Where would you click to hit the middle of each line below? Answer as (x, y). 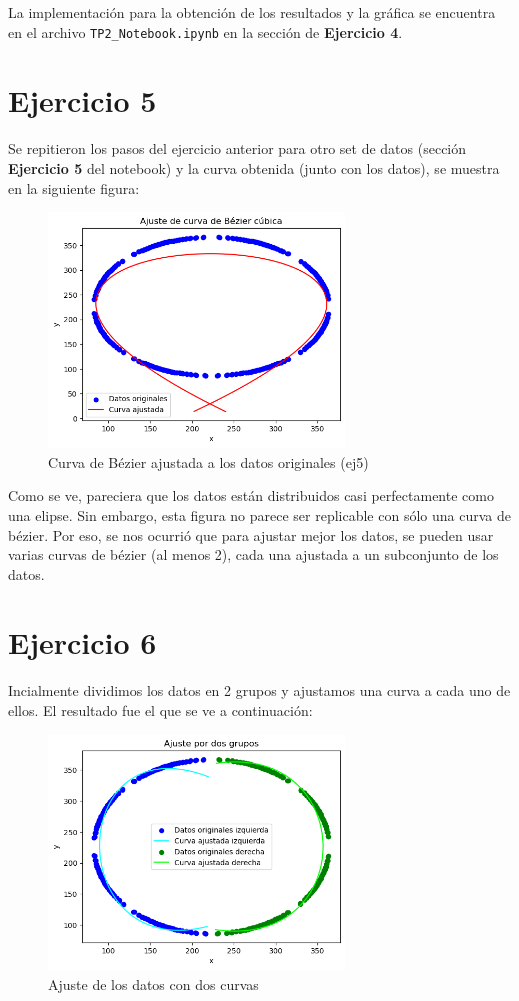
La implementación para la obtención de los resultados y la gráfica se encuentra (252, 12)
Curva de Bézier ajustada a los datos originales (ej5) (208, 461)
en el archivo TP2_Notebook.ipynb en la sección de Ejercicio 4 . (205, 31)
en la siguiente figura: (74, 187)
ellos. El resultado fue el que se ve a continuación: (160, 710)
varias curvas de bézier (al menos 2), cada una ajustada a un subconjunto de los (253, 554)
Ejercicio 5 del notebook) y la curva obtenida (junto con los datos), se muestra (254, 167)
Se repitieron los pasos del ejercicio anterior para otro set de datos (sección (237, 148)
